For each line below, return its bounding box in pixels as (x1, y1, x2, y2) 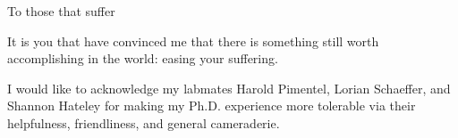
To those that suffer (7, 2, 115, 20)
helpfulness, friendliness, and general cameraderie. (7, 113, 280, 132)
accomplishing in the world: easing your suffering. (7, 49, 278, 68)
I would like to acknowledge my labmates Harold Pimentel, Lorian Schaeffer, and (7, 78, 451, 97)
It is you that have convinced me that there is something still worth (7, 31, 379, 50)
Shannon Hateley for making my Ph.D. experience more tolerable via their (7, 96, 416, 115)
